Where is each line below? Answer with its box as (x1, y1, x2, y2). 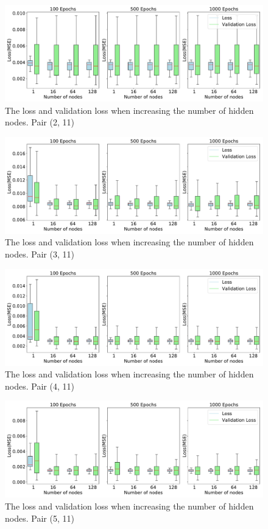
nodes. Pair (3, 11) (5, 247, 74, 260)
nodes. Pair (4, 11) (5, 379, 74, 392)
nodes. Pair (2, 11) (5, 116, 74, 128)
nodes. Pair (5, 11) (5, 511, 74, 524)
